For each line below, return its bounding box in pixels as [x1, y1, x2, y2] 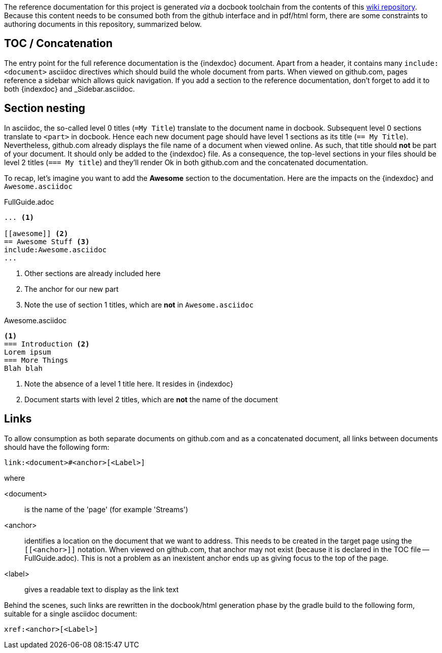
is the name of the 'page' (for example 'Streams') [24, 505, 189, 514]
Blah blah [4, 364, 43, 372]
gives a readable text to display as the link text [24, 585, 179, 594]
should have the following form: [4, 442, 109, 451]
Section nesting [4, 102, 85, 115]
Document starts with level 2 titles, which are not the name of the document [24, 395, 278, 404]
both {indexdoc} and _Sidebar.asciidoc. [4, 84, 135, 93]
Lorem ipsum [4, 348, 51, 356]
